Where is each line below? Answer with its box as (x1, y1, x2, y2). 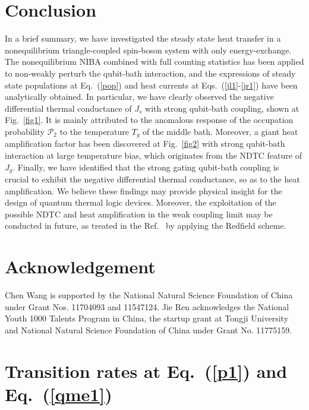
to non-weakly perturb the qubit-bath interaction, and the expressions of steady (5, 67, 296, 79)
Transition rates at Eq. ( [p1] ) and (5, 358, 288, 383)
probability (5, 125, 45, 137)
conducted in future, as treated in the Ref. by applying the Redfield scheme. (5, 219, 286, 232)
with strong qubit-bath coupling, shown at (145, 102, 299, 114)
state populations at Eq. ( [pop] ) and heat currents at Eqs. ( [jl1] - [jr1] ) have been (5, 78, 298, 91)
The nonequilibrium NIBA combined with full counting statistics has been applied (5, 55, 304, 68)
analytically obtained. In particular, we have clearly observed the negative (5, 90, 274, 103)
